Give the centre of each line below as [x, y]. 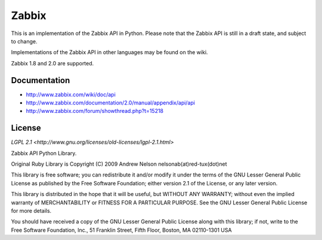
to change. [24, 41]
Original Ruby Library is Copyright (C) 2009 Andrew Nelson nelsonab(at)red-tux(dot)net [119, 164]
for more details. [31, 211]
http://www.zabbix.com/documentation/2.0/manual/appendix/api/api [110, 103]
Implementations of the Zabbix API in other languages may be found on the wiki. [109, 52]
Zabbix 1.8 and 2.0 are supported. [52, 63]
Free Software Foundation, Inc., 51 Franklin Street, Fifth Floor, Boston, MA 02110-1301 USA [121, 230]
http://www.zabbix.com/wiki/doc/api [71, 94]
